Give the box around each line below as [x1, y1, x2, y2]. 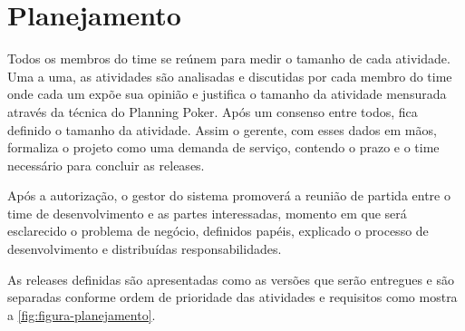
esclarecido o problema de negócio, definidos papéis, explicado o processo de [7, 221, 429, 240]
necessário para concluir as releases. [7, 155, 205, 174]
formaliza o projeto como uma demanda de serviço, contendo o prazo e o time [7, 138, 440, 157]
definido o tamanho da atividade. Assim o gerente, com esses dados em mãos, [7, 120, 437, 139]
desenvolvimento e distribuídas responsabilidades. [7, 239, 282, 258]
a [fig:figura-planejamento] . [7, 305, 156, 324]
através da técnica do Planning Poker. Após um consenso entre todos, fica [7, 102, 418, 121]
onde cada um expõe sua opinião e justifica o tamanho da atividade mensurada [7, 84, 447, 103]
